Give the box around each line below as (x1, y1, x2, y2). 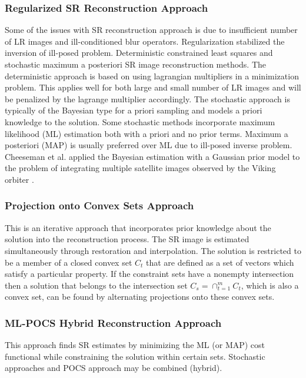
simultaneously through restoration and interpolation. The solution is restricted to (5, 244, 301, 256)
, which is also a (241, 279, 299, 291)
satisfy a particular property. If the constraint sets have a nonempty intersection (5, 267, 294, 280)
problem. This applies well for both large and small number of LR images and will (5, 81, 301, 93)
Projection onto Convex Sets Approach (5, 198, 194, 213)
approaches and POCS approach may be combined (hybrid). (5, 362, 222, 374)
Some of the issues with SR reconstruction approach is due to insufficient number (5, 24, 298, 36)
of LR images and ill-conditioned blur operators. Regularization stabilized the (5, 35, 285, 47)
